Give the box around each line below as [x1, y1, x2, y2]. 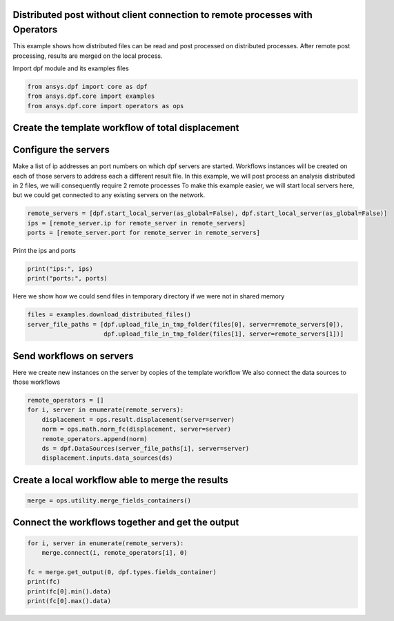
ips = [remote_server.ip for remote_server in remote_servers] [27, 219, 246, 227]
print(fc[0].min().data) [27, 587, 112, 595]
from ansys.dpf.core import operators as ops [27, 102, 184, 110]
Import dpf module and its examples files [12, 64, 129, 72]
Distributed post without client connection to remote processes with [12, 9, 313, 21]
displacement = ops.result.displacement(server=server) [41, 416, 235, 423]
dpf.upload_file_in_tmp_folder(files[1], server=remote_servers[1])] [104, 330, 344, 338]
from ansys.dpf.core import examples [27, 92, 155, 100]
